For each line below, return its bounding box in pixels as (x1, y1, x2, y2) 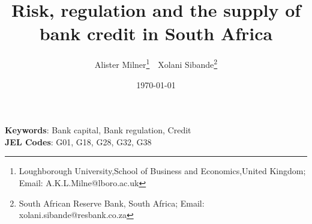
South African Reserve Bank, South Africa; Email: (19, 196, 205, 209)
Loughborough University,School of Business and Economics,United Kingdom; (19, 165, 306, 177)
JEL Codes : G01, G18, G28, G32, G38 (5, 135, 152, 148)
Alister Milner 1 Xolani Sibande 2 (94, 56, 218, 70)
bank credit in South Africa (39, 21, 273, 46)
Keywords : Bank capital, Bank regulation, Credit (5, 124, 191, 136)
